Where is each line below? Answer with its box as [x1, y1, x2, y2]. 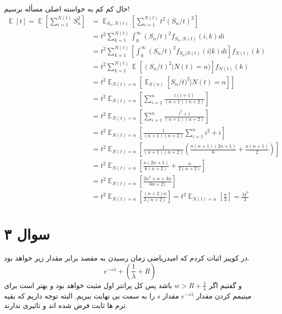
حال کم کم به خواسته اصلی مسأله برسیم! [4, 3, 130, 13]
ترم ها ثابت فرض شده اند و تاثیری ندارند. [4, 300, 127, 311]
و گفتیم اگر [208, 280, 242, 290]
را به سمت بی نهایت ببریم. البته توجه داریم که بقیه [4, 290, 155, 301]
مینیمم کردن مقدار [196, 290, 251, 301]
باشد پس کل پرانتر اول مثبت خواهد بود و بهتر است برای [4, 280, 172, 290]
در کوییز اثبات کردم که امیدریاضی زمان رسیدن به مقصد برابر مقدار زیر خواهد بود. [4, 253, 249, 263]
